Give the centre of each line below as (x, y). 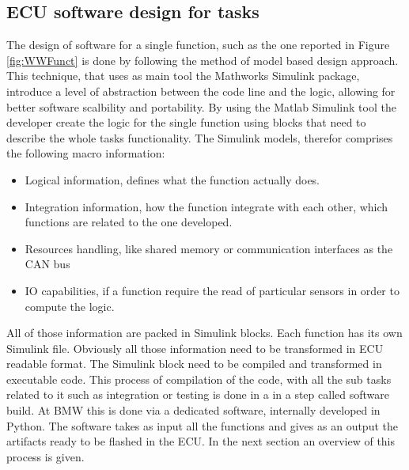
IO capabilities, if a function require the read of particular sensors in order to (212, 290)
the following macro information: (86, 153)
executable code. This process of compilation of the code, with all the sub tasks (199, 379)
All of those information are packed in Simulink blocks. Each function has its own (204, 333)
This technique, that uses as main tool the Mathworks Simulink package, (183, 76)
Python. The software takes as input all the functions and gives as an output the (202, 425)
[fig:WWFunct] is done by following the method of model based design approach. (203, 60)
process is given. (45, 456)
